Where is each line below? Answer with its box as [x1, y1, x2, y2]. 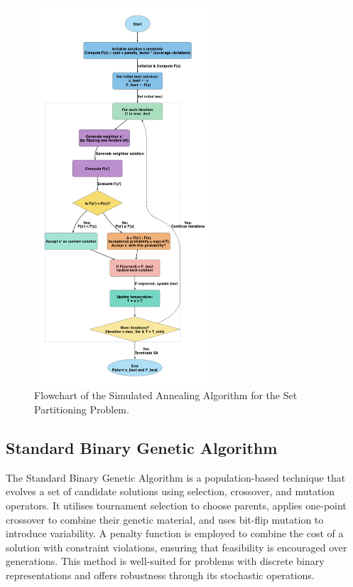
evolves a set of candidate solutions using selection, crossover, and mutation [6, 484, 335, 499]
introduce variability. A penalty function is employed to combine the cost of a [6, 526, 344, 541]
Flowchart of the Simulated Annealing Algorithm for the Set [34, 388, 298, 403]
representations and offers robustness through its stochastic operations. [6, 567, 315, 582]
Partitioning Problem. [34, 401, 129, 416]
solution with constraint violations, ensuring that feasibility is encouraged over [6, 539, 347, 554]
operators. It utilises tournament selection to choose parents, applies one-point [6, 497, 347, 512]
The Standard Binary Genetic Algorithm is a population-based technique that [6, 470, 346, 485]
